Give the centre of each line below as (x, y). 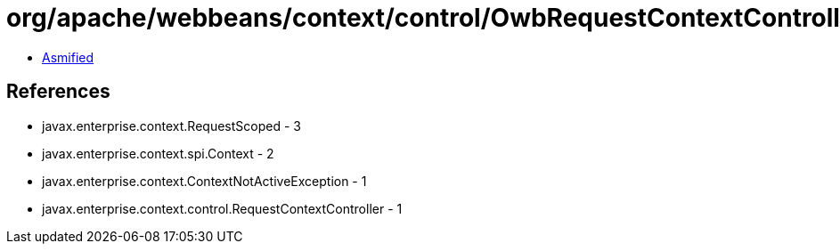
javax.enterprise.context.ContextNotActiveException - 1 (204, 181)
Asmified (68, 57)
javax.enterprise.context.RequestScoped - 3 (171, 125)
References (58, 92)
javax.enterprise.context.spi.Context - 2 (158, 153)
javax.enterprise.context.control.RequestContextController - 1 (222, 208)
